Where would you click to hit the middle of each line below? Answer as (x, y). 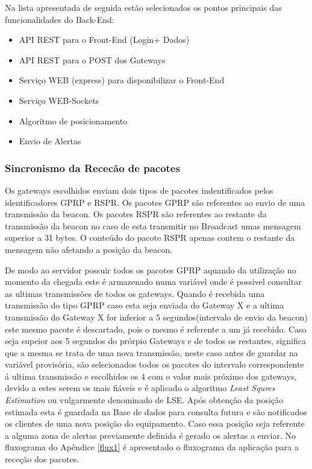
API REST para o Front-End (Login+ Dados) (104, 40)
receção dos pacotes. (42, 459)
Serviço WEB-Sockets (59, 100)
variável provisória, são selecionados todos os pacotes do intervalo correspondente (154, 364)
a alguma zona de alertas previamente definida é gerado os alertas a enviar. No (150, 435)
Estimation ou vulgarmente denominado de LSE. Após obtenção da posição (144, 400)
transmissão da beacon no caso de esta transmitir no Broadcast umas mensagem (153, 225)
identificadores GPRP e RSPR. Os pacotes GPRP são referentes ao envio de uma (155, 202)
